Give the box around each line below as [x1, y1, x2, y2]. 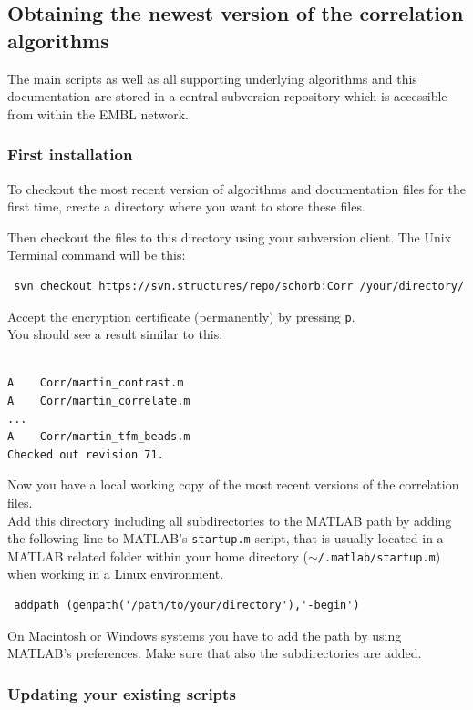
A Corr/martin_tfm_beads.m [7, 430, 190, 444]
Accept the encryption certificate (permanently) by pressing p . [7, 306, 355, 325]
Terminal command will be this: [7, 245, 186, 264]
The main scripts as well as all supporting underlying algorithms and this [7, 68, 417, 87]
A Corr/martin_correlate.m [7, 395, 190, 407]
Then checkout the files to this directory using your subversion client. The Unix [7, 227, 452, 246]
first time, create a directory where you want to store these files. [7, 197, 365, 216]
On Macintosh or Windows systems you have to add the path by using [7, 625, 402, 644]
